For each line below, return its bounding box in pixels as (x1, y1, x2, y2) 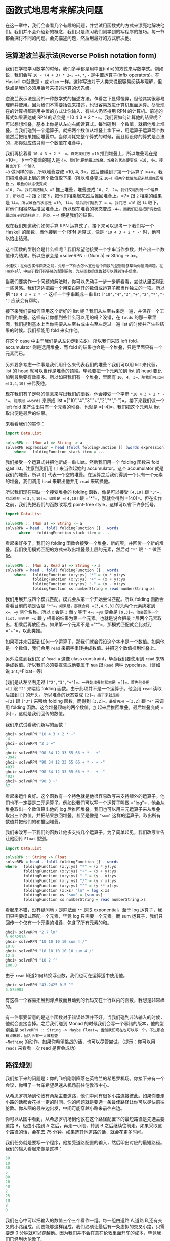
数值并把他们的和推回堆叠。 (5, 818, 63, 824)
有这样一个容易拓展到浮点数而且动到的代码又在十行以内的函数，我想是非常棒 (5, 997, 165, 1003)
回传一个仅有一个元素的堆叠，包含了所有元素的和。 (5, 919, 112, 926)
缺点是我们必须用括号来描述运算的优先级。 (5, 85, 94, 91)
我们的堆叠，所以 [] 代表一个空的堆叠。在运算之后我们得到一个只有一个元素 (5, 472, 163, 478)
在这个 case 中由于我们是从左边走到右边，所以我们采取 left (5, 338, 128, 344)
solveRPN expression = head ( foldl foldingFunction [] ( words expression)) (5, 445, 168, 450)
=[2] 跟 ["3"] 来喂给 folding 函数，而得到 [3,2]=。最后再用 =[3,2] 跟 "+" (5, 698, 154, 704)
